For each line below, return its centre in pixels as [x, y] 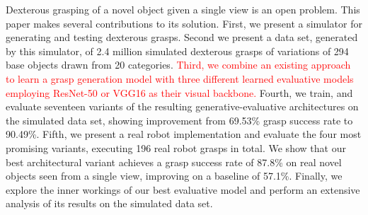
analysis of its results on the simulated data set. [109, 203]
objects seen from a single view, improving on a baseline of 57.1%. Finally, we [174, 176]
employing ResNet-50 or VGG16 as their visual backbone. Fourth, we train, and [179, 92]
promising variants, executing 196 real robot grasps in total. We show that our [176, 147]
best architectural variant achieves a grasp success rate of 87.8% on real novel [174, 162]
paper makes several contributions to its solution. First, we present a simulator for [184, 23]
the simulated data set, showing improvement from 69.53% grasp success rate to [179, 120]
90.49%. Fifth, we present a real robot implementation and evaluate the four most [184, 134]
